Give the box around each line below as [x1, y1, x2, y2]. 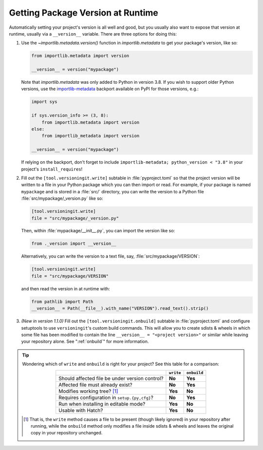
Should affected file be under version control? [58, 375, 164, 382]
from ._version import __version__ [31, 241, 116, 246]
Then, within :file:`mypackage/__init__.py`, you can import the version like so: [21, 228, 175, 234]
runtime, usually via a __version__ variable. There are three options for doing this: [9, 31, 177, 37]
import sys [31, 99, 57, 105]
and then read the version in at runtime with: [21, 285, 110, 292]
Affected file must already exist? [58, 381, 132, 388]
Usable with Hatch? [58, 407, 103, 413]
